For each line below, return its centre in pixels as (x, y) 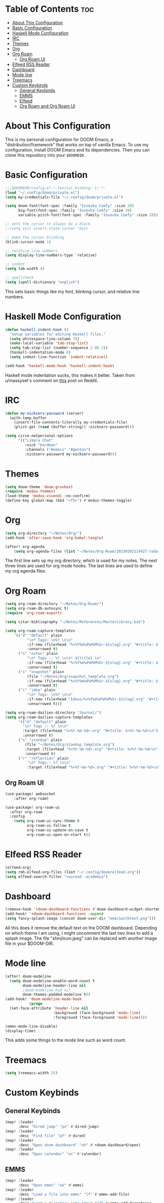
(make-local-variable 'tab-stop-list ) (49, 343)
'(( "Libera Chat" (36, 441)
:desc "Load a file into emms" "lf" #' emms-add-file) (74, 1194)
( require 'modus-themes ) (30, 492)
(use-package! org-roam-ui (32, 807)
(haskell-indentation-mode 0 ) (40, 353)
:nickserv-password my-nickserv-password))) (71, 454)
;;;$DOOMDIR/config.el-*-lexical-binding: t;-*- (55, 188)
